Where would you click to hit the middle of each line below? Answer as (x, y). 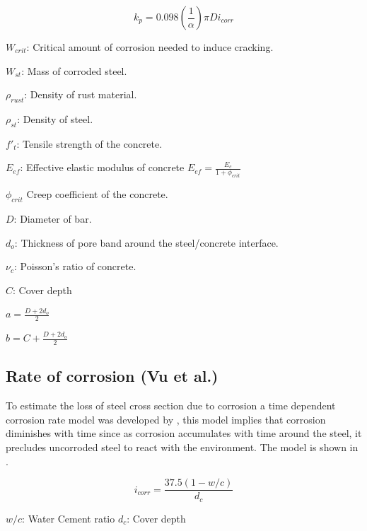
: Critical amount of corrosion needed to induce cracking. (150, 47)
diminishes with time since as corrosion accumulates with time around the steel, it (184, 433)
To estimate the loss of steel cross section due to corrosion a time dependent (171, 405)
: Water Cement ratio (69, 518)
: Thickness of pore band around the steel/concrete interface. (146, 242)
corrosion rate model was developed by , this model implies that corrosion (166, 419)
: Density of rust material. (81, 94)
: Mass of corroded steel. (74, 70)
